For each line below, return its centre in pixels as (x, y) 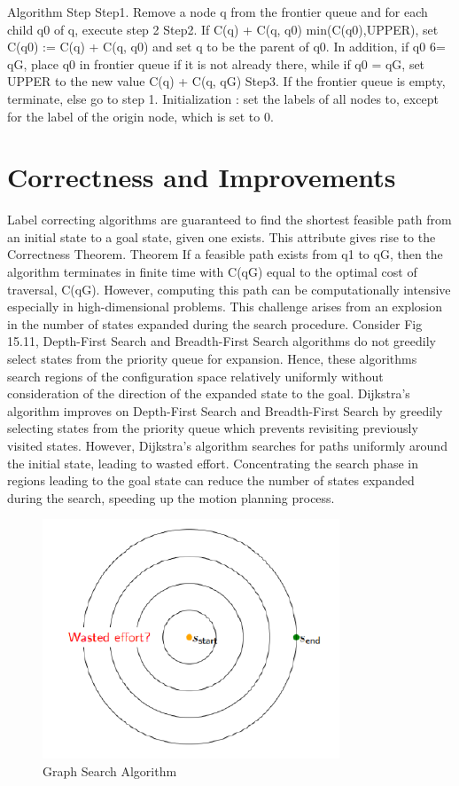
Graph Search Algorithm (110, 770)
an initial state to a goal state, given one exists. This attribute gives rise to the (222, 236)
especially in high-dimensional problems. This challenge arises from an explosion (225, 307)
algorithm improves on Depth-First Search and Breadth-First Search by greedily (225, 410)
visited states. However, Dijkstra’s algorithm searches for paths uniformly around (227, 445)
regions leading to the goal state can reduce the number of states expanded (211, 480)
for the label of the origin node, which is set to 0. (140, 116)
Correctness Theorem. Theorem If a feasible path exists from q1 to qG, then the (225, 254)
